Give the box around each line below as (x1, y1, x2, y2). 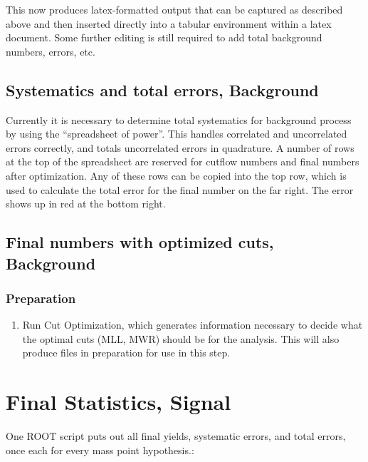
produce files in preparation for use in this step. (22, 345, 231, 360)
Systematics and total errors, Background (6, 78, 319, 101)
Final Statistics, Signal (6, 387, 231, 416)
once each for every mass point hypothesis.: (6, 442, 194, 457)
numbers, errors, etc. (6, 43, 95, 58)
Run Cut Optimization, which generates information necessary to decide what (22, 317, 363, 332)
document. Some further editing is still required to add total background (6, 30, 322, 45)
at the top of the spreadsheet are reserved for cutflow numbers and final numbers (6, 154, 359, 169)
